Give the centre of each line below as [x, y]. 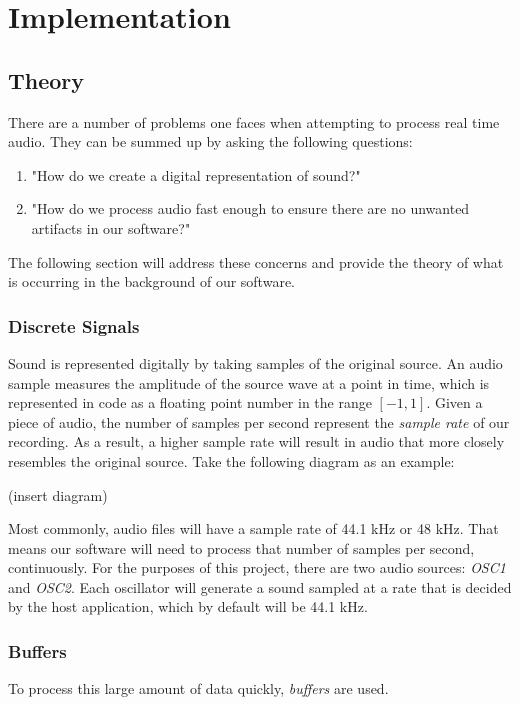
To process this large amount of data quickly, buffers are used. [198, 688]
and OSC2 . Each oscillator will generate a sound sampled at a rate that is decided [260, 586]
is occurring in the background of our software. [151, 281]
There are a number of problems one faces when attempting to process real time [254, 121]
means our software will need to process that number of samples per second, [241, 547]
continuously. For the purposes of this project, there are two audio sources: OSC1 [257, 567]
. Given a [454, 402]
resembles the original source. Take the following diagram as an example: [231, 460]
